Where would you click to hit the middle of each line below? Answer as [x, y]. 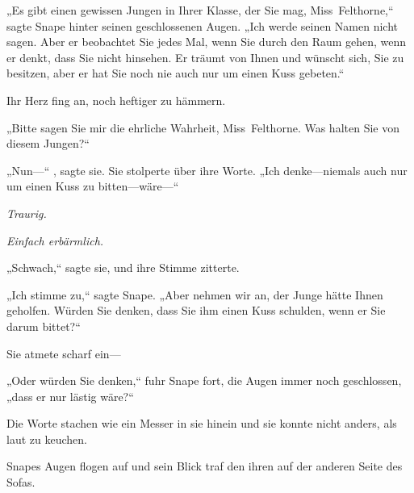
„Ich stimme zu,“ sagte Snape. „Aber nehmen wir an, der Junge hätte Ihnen [195, 294]
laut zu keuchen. [47, 439]
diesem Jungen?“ [48, 143]
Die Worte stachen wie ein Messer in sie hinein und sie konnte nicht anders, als [202, 423]
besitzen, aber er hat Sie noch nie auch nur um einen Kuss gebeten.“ [176, 73]
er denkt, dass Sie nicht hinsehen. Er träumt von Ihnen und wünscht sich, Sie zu [205, 57]
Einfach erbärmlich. [55, 240]
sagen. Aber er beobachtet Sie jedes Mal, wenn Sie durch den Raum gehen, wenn [207, 42]
